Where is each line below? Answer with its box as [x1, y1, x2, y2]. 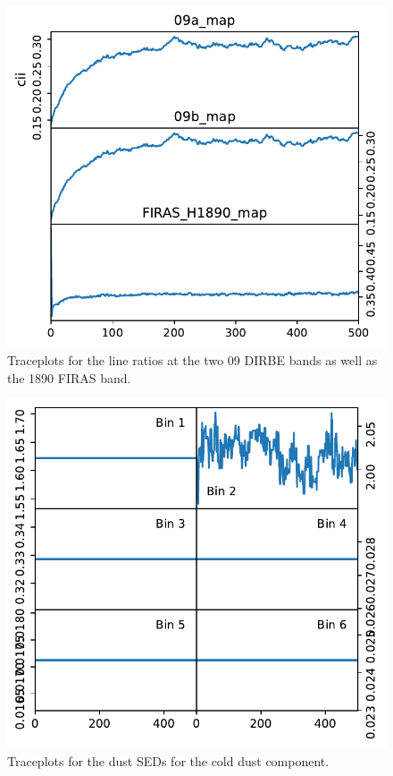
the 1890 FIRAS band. [7, 368, 131, 387]
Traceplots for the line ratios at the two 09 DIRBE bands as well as [7, 350, 378, 369]
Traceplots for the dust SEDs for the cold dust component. [7, 751, 330, 770]
